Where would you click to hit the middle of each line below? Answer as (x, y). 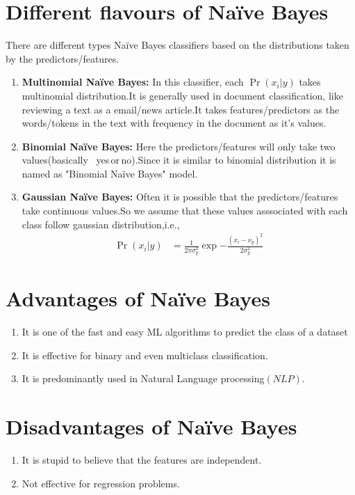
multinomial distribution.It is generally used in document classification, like (182, 95)
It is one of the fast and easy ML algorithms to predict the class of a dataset (185, 332)
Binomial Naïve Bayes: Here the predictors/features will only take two (179, 146)
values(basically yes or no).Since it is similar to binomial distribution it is (179, 160)
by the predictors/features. (63, 58)
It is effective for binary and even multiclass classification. (145, 355)
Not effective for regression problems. (101, 483)
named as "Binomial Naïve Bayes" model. (110, 173)
